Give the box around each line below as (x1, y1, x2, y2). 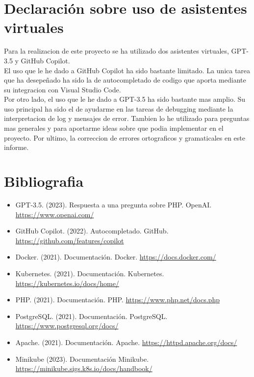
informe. (4, 142, 29, 152)
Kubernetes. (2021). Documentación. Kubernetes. (15, 268, 164, 278)
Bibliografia (4, 171, 84, 191)
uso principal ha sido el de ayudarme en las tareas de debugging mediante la (4, 103, 233, 114)
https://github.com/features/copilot (15, 235, 124, 245)
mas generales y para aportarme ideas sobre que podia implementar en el (4, 123, 224, 133)
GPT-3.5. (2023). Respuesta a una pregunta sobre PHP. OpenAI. (15, 199, 212, 209)
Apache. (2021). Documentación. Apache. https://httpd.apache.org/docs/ (15, 337, 237, 347)
